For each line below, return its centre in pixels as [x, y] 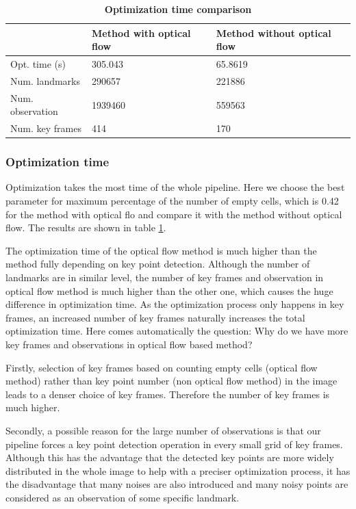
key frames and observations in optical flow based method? [129, 344]
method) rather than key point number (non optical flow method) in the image [171, 381]
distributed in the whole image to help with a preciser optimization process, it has [178, 470]
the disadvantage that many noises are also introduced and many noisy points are [177, 484]
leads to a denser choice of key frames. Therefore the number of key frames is [168, 394]
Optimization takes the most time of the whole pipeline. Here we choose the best [175, 187]
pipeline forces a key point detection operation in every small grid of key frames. [174, 444]
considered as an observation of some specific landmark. [123, 497]
